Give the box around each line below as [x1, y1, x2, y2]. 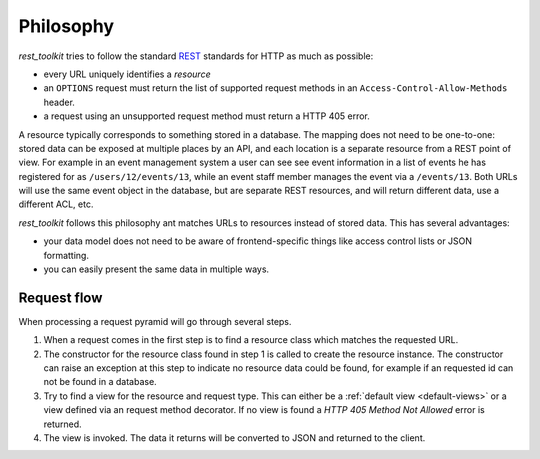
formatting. [43, 249, 90, 261]
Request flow [18, 289, 103, 306]
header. [43, 96, 75, 108]
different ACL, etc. [18, 198, 94, 210]
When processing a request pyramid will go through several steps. [18, 315, 292, 327]
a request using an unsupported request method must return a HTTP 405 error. [43, 110, 370, 122]
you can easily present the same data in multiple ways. [43, 263, 270, 275]
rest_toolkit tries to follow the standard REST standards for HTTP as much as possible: [18, 50, 374, 62]
